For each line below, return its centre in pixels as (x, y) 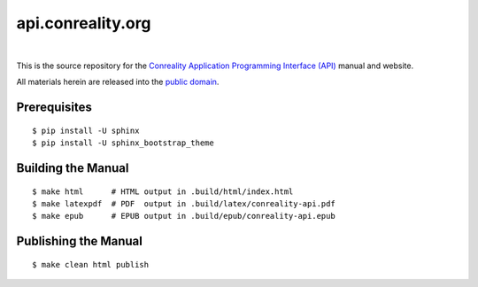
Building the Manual (73, 168)
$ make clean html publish (91, 264)
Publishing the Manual (80, 241)
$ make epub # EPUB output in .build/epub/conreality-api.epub (184, 216)
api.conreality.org (84, 23)
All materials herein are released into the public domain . (118, 82)
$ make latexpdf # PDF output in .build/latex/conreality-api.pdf (184, 203)
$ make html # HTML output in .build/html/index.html (163, 191)
